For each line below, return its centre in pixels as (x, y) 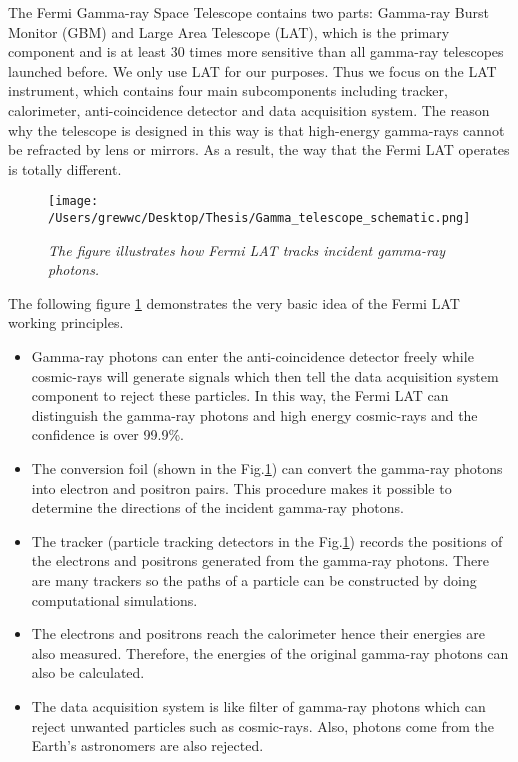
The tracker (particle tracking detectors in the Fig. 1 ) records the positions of (267, 540)
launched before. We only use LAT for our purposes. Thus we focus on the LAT (252, 70)
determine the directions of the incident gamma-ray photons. (217, 507)
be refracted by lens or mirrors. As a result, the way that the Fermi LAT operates (259, 149)
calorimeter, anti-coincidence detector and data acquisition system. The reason (249, 109)
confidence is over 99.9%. (107, 434)
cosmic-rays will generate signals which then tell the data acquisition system (265, 375)
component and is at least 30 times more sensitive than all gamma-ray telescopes (256, 51)
